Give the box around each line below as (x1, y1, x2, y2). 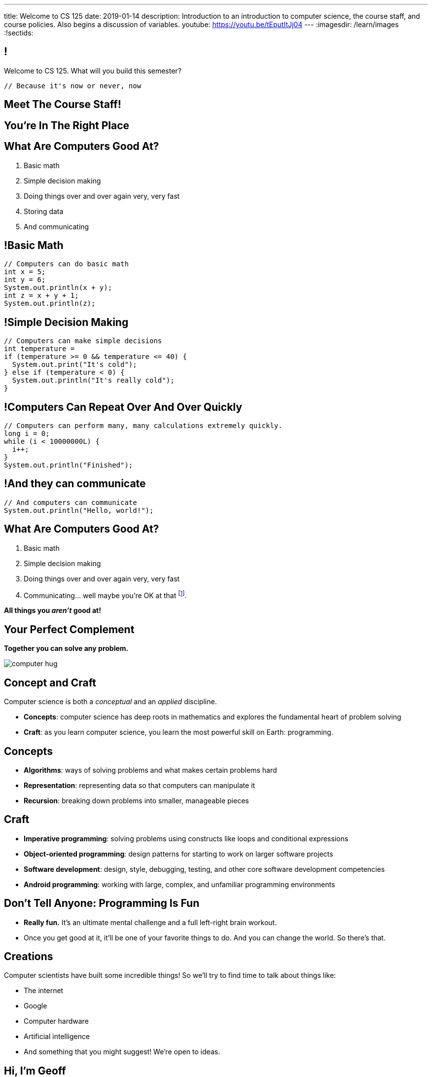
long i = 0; (4, 430, 50, 438)
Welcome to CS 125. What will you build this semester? (4, 66, 181, 75)
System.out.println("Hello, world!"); (4, 506, 154, 514)
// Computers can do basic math (4, 260, 129, 268)
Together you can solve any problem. (4, 644, 129, 653)
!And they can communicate (4, 477, 146, 490)
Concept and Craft (4, 676, 96, 689)
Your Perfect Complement (4, 623, 135, 636)
